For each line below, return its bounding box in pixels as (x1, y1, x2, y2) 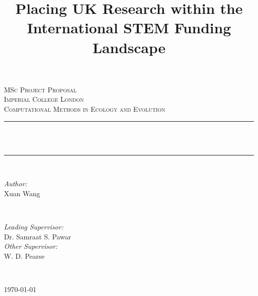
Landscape (92, 37, 166, 57)
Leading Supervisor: (4, 222, 64, 232)
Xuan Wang (4, 188, 40, 198)
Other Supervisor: (4, 241, 58, 251)
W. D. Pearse (4, 250, 45, 261)
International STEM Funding (27, 17, 231, 38)
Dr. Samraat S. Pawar (4, 231, 71, 241)
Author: (4, 178, 27, 189)
